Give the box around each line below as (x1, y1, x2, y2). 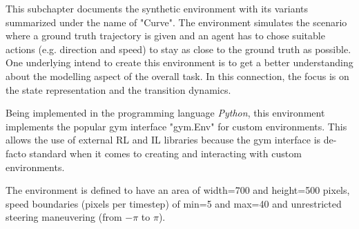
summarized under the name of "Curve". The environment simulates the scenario (6, 14, 347, 29)
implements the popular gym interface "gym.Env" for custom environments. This (6, 119, 347, 133)
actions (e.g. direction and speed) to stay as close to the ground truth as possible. (6, 41, 351, 56)
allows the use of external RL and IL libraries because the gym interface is (6, 132, 321, 147)
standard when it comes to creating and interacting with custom (29, 146, 302, 160)
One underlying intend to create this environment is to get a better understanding (6, 55, 353, 70)
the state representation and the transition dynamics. (6, 82, 231, 97)
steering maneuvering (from (6, 210, 122, 224)
